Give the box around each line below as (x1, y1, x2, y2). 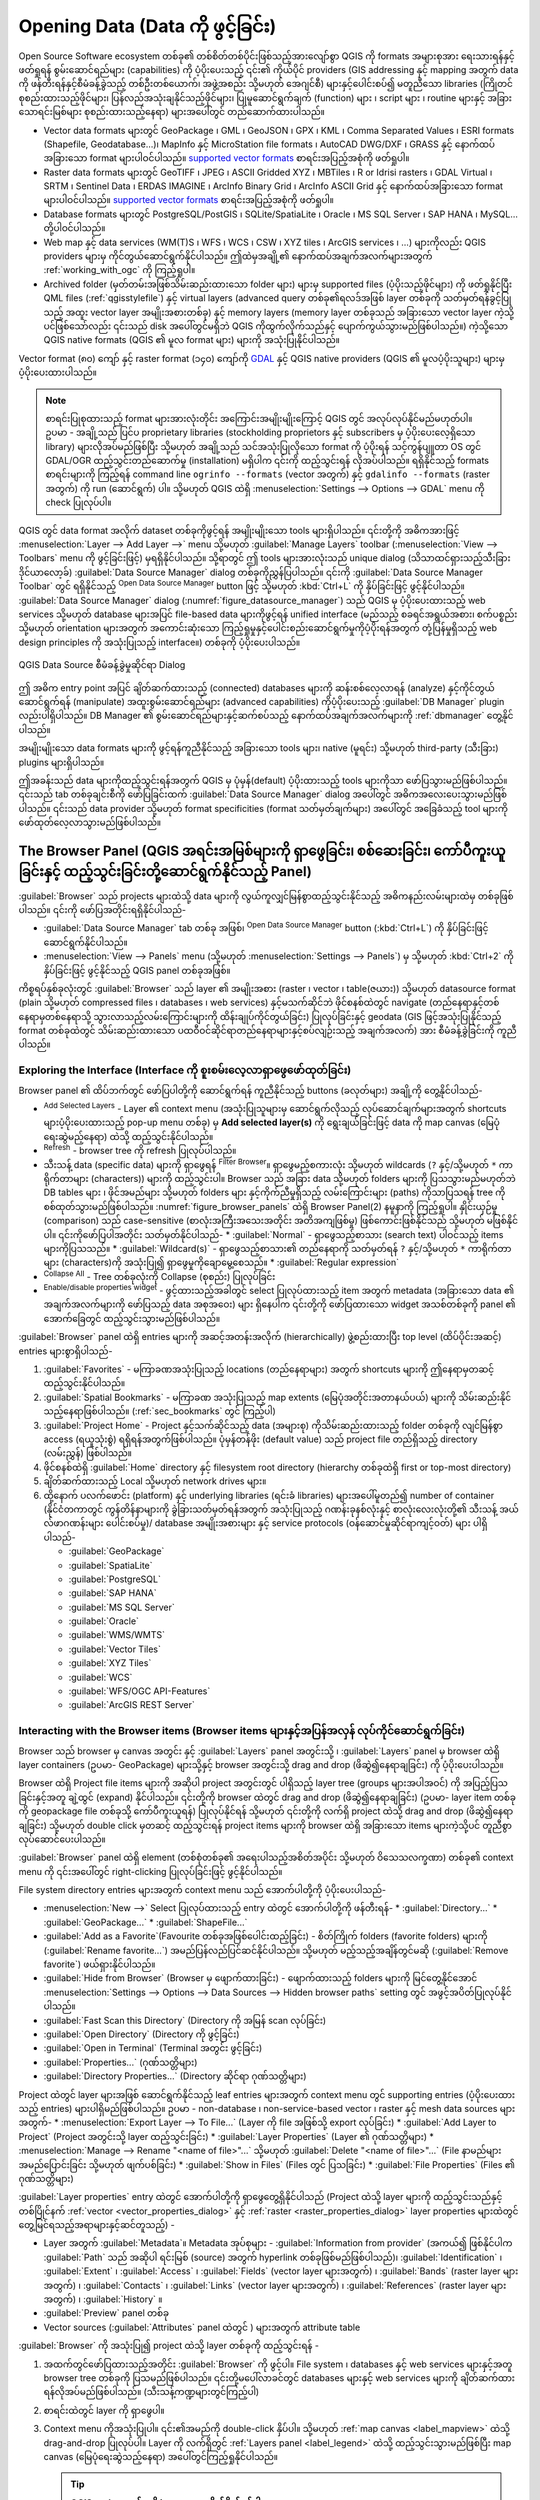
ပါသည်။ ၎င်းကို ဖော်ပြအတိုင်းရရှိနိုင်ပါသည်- (18, 903, 187, 915)
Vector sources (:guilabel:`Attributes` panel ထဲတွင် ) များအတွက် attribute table (43, 2321, 361, 2333)
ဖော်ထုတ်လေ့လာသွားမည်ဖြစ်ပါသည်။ (18, 816, 162, 829)
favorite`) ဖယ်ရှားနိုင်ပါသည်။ (43, 1958, 156, 1970)
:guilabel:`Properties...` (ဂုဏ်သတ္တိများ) (43, 2056, 198, 2068)
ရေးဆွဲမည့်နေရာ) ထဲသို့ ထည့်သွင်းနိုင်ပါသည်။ (43, 1130, 214, 1142)
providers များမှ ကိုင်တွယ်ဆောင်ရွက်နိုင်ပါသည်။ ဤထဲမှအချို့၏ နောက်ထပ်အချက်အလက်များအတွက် (43, 250, 433, 262)
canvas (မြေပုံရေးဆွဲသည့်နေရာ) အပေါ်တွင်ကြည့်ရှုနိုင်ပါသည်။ (43, 2450, 279, 2462)
